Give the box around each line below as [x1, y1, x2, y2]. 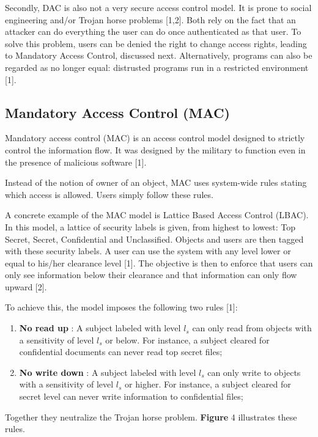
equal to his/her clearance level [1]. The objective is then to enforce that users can [5, 256, 313, 269]
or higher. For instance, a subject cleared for [125, 378, 291, 391]
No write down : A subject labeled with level [19, 365, 196, 378]
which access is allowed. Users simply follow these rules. [5, 188, 213, 200]
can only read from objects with [192, 321, 312, 334]
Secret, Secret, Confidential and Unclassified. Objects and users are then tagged [5, 232, 304, 245]
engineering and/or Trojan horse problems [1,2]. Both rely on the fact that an [5, 13, 296, 26]
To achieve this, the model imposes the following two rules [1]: [5, 301, 238, 314]
